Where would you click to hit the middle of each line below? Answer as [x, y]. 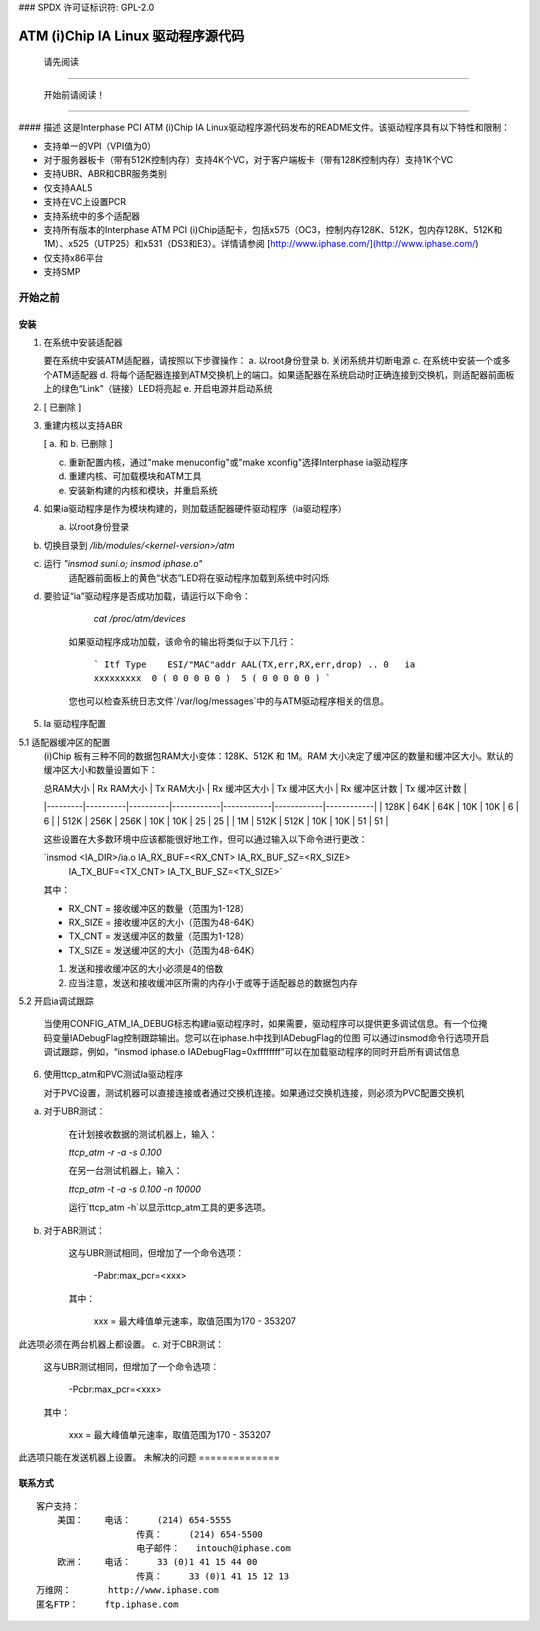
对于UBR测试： [74, 1111]
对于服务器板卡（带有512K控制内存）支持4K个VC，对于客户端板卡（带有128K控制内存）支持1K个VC [248, 159]
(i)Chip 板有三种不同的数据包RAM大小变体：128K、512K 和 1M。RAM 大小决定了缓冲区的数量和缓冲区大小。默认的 [278, 756]
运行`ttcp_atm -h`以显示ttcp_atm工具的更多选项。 [170, 1207]
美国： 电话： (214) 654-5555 [144, 1520]
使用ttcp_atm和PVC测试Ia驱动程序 [113, 1074]
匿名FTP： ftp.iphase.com [107, 1604]
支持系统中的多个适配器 [91, 216]
